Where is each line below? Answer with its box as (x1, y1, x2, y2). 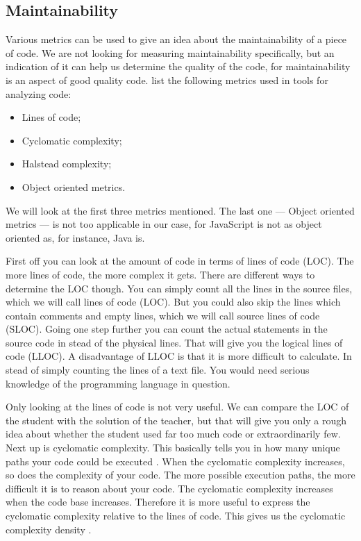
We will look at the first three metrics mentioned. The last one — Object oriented (6, 203, 355, 217)
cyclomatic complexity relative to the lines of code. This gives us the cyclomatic (6, 508, 346, 523)
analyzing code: (6, 86, 72, 101)
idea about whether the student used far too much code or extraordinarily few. (6, 426, 341, 441)
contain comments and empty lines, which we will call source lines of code (6, 308, 320, 322)
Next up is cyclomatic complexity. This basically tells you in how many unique (6, 440, 340, 455)
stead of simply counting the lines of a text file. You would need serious (6, 363, 310, 377)
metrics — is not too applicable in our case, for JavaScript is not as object (6, 217, 322, 231)
